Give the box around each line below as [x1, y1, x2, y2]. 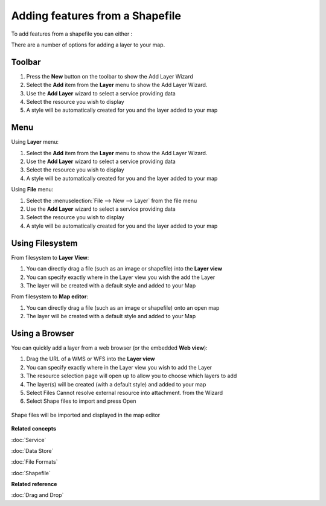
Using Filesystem [11, 238, 78, 248]
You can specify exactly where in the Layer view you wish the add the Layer [26, 274, 216, 281]
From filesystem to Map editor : [11, 293, 89, 300]
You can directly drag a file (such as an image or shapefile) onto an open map [26, 304, 220, 311]
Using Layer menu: [11, 138, 59, 146]
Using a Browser [11, 328, 75, 338]
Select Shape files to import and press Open [26, 397, 136, 405]
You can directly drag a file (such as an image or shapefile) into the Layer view [26, 265, 223, 272]
